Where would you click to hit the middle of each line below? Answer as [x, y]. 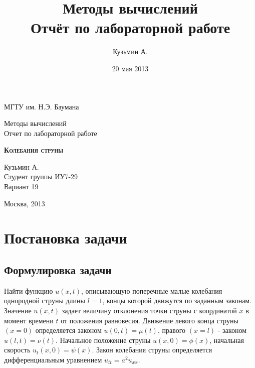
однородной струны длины [45, 300]
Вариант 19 [21, 187]
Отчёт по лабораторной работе [130, 27]
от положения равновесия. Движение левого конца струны [150, 320]
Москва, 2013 [25, 203]
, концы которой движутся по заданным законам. [177, 300]
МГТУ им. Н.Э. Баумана [42, 106]
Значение [18, 311]
